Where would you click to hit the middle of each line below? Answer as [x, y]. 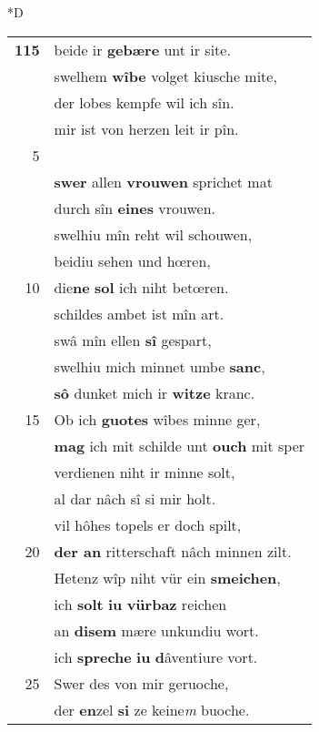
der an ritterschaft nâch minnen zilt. [173, 551]
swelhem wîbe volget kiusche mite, [165, 76]
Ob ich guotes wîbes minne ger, [157, 419]
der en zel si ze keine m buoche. [152, 709]
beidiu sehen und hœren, [132, 260]
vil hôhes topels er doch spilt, [148, 524]
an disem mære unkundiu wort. [156, 630]
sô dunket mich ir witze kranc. [155, 392]
